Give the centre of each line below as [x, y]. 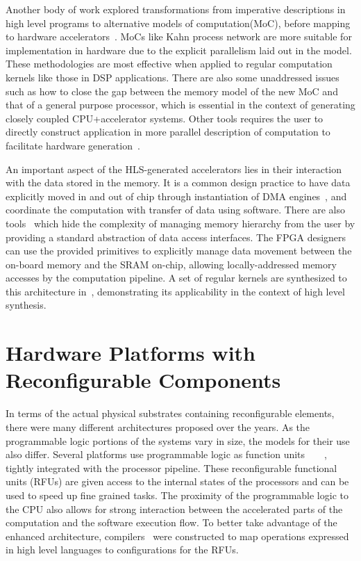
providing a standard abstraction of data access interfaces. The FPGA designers [176, 237]
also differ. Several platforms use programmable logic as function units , [166, 454]
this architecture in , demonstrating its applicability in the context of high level [175, 291]
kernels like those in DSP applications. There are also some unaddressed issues [173, 77]
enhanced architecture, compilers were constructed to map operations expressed [177, 536]
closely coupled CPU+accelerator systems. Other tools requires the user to [165, 118]
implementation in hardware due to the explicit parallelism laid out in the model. [179, 50]
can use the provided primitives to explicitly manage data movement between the [179, 251]
